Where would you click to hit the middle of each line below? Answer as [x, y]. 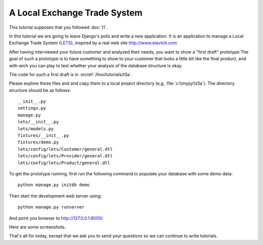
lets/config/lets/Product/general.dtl [64, 163]
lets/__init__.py [38, 122]
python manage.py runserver [51, 207]
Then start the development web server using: [56, 196]
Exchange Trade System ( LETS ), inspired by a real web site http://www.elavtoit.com [93, 43]
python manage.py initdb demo [54, 185]
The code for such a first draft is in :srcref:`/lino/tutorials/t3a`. [71, 74]
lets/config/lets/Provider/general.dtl [65, 156]
